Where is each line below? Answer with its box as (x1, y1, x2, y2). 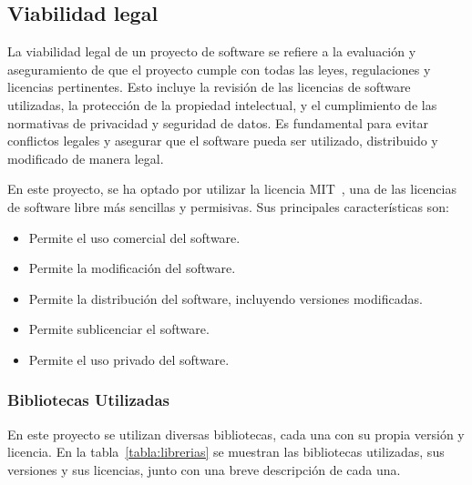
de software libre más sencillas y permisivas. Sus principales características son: (7, 197, 449, 216)
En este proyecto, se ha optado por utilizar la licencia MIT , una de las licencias (7, 179, 457, 198)
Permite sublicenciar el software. (28, 319, 210, 338)
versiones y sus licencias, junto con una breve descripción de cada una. (7, 460, 401, 479)
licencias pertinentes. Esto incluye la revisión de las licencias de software (7, 77, 411, 96)
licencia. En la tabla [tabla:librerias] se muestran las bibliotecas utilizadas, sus (7, 442, 445, 461)
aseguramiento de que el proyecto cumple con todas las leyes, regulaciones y (7, 59, 431, 78)
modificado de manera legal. (7, 148, 164, 167)
